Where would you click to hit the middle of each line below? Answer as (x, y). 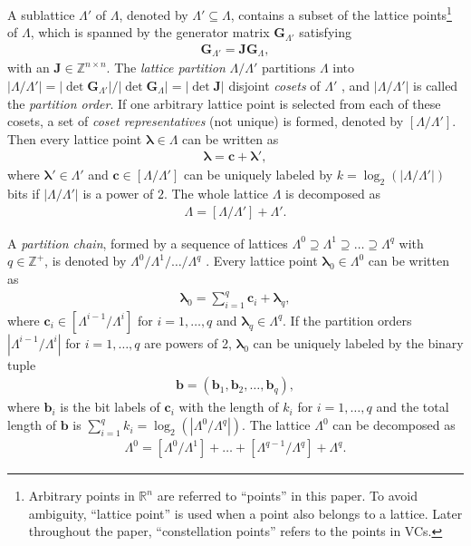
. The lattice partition (166, 68)
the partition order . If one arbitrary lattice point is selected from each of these (224, 103)
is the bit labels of (110, 407)
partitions (289, 68)
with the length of (229, 407)
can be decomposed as (394, 425)
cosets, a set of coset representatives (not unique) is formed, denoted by (206, 121)
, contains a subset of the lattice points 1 (341, 13)
